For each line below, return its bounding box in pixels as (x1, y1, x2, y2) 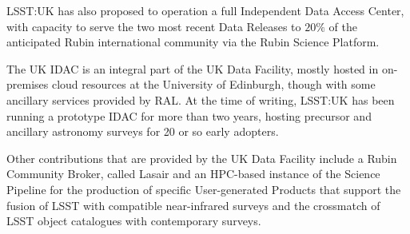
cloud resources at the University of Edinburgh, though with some (51, 76, 376, 93)
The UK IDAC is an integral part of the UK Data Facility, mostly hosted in (6, 60, 379, 77)
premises (6, 76, 49, 93)
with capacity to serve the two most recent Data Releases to (6, 18, 301, 34)
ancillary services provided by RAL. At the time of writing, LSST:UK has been (6, 91, 395, 108)
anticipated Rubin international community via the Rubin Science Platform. (6, 34, 380, 50)
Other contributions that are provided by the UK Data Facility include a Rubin (6, 149, 397, 166)
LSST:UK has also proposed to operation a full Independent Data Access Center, (6, 2, 404, 18)
